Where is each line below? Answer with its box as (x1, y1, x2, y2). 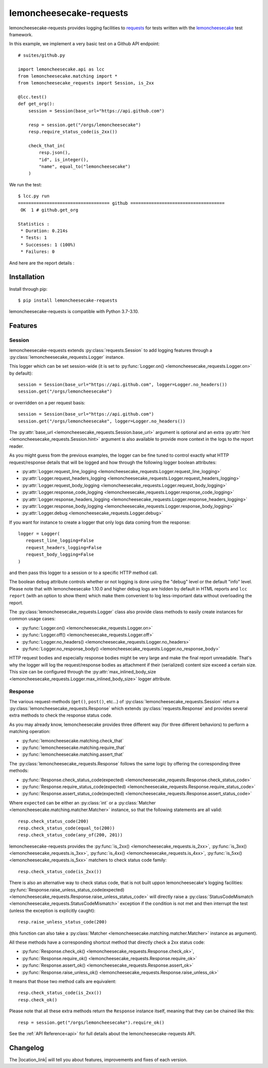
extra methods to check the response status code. (9, 712, 113, 718)
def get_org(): (18, 101, 55, 107)
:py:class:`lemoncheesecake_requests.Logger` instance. (9, 354, 125, 360)
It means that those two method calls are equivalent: (9, 978, 117, 984)
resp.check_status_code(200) (18, 818, 89, 824)
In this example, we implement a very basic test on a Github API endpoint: (9, 41, 160, 47)
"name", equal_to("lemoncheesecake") (39, 164, 131, 169)
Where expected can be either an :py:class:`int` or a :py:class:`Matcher (9, 800, 156, 806)
